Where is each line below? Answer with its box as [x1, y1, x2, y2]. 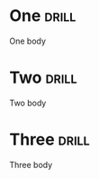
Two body [9, 97, 47, 108]
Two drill [9, 67, 77, 88]
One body [9, 35, 47, 46]
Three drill [9, 129, 90, 150]
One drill [9, 5, 76, 26]
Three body [9, 159, 53, 170]
